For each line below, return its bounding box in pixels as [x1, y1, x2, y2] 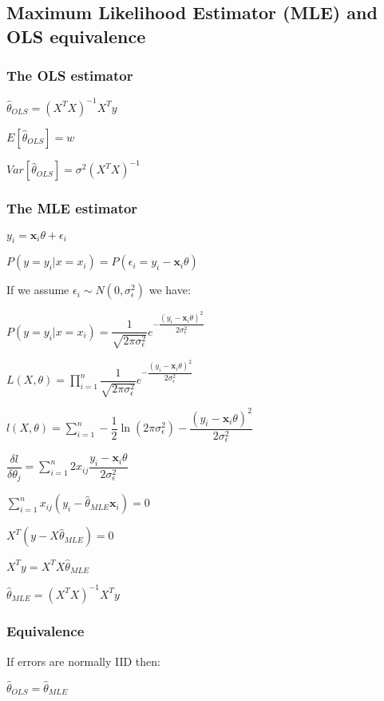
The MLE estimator [6, 198, 138, 218]
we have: [148, 281, 191, 298]
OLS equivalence [6, 23, 146, 48]
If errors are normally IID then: [6, 652, 160, 669]
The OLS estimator [6, 66, 133, 86]
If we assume [6, 281, 69, 298]
